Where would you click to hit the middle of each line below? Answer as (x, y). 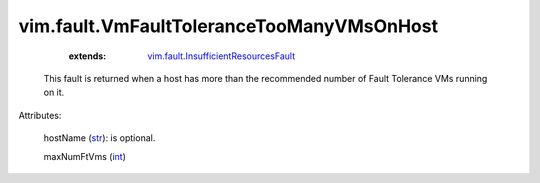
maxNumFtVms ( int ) (85, 156)
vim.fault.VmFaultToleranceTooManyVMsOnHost (228, 26)
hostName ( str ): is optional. (99, 138)
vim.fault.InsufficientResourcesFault (221, 56)
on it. (54, 92)
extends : (87, 56)
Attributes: (40, 115)
